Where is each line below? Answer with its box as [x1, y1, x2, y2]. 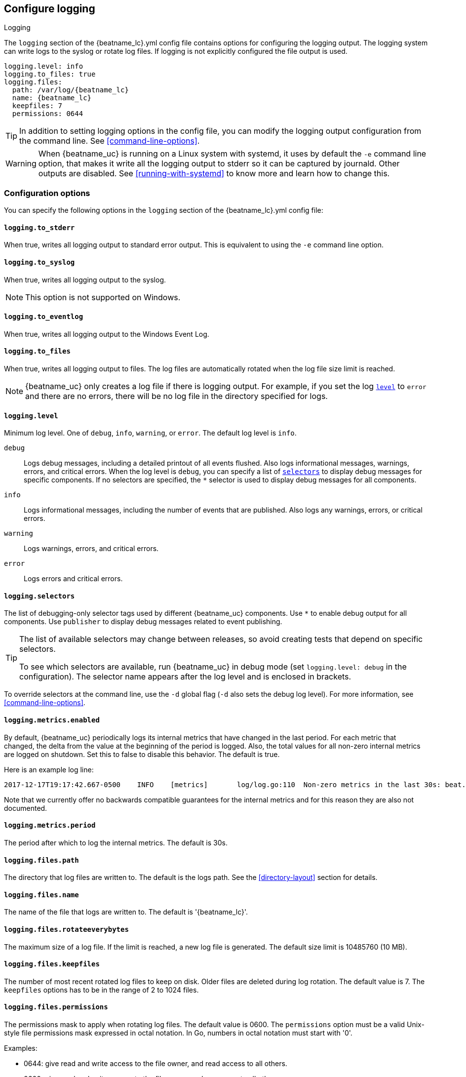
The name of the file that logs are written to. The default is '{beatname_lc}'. [4, 908, 248, 917]
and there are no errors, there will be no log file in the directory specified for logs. [25, 391, 328, 401]
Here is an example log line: [4, 765, 94, 774]
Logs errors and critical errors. [24, 574, 123, 583]
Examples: [4, 1044, 38, 1053]
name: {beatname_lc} [12, 94, 92, 102]
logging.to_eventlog [4, 313, 83, 321]
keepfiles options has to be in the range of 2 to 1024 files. [4, 985, 199, 994]
